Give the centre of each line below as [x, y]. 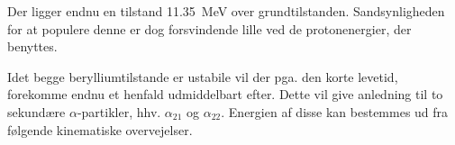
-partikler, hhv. [119, 111]
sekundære [36, 111]
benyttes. [32, 46]
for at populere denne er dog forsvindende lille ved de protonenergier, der [209, 28]
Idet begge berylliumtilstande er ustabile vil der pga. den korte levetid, [203, 76]
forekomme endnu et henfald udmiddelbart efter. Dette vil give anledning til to [225, 94]
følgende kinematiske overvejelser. [100, 129]
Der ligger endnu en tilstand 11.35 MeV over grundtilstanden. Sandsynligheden [226, 11]
